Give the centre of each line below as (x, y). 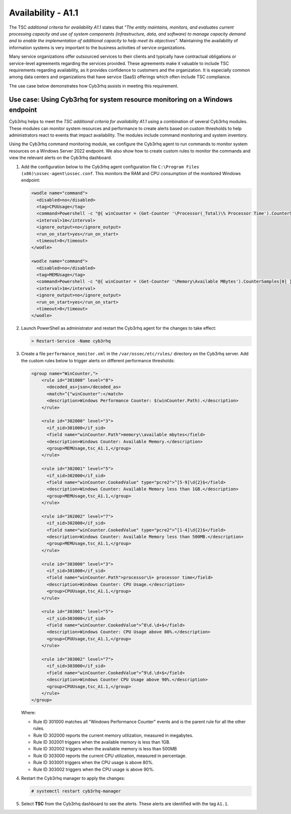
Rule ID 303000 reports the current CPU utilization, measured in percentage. (110, 756)
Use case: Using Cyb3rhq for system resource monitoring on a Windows (121, 100)
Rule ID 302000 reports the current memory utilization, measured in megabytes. (113, 735)
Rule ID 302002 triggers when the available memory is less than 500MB (105, 749)
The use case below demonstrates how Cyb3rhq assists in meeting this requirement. (94, 86)
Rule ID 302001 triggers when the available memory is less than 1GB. (102, 742)
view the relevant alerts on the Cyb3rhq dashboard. (61, 158)
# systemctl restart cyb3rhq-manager (76, 791)
